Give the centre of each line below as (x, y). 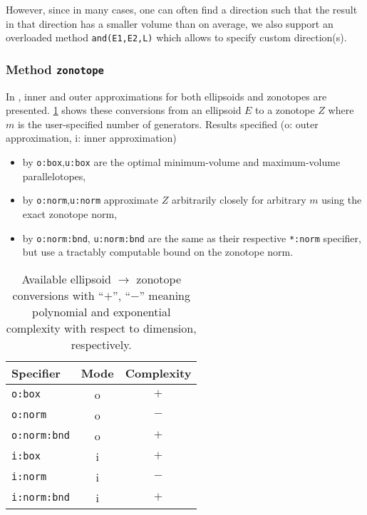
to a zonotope (285, 110)
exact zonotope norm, (70, 213)
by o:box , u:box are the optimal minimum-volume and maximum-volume (181, 162)
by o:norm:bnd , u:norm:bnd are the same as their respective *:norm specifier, (192, 238)
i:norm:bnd (41, 498)
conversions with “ (58, 295)
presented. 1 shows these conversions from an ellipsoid (124, 110)
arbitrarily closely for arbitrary (239, 200)
